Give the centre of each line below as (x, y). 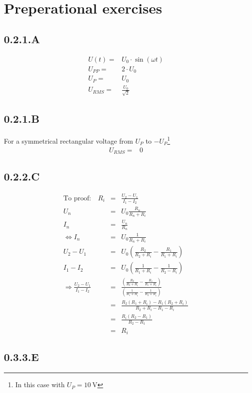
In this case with (40, 385)
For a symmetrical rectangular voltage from (69, 140)
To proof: (77, 198)
